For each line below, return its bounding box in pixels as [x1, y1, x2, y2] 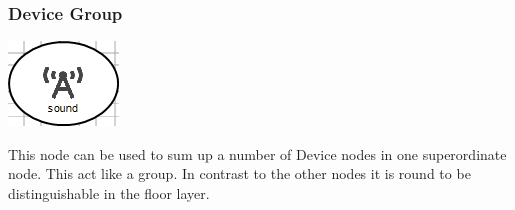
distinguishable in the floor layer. [8, 183, 210, 203]
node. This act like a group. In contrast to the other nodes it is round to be [8, 163, 471, 184]
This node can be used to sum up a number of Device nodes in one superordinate [8, 143, 507, 164]
